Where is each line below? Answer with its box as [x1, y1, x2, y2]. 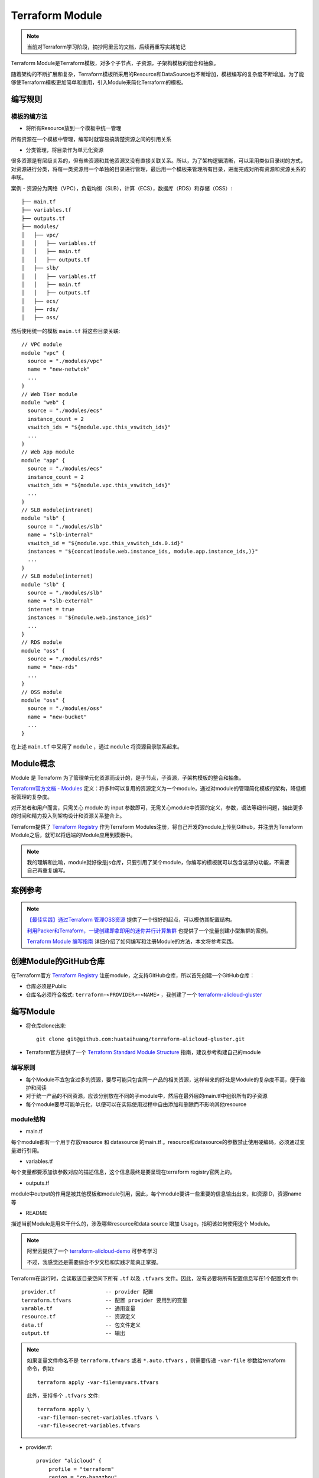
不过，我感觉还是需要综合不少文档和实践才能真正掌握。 [27, 1258, 162, 1265]
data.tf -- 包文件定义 [21, 1321, 141, 1328]
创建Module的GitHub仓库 [11, 956, 105, 966]
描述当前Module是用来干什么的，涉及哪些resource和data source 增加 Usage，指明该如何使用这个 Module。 [11, 1220, 274, 1227]
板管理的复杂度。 [11, 793, 53, 800]
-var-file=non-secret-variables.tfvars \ [37, 1414, 159, 1421]
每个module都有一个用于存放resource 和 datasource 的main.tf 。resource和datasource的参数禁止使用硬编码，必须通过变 [11, 1139, 305, 1146]
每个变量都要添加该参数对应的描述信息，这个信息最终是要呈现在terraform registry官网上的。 [11, 1168, 236, 1176]
